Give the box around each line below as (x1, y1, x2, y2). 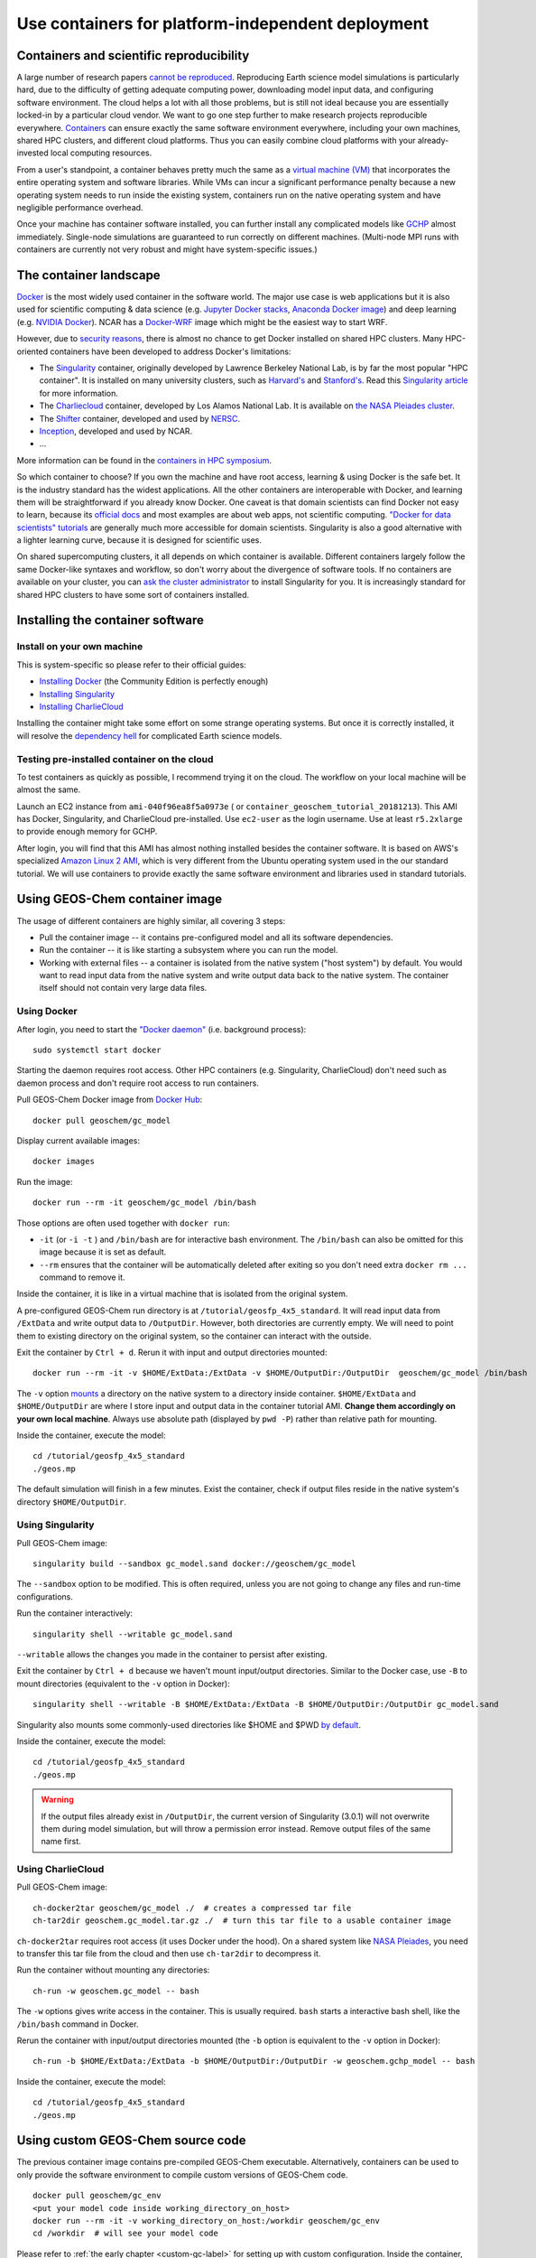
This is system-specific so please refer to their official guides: (16, 659, 247, 670)
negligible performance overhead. (16, 201, 143, 212)
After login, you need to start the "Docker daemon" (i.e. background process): (16, 1023, 307, 1034)
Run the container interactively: (16, 1608, 134, 1619)
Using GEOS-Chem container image (16, 891, 223, 907)
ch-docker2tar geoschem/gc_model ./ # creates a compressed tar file (32, 1902, 352, 1913)
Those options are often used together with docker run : (16, 1218, 230, 1228)
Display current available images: (16, 1134, 140, 1146)
